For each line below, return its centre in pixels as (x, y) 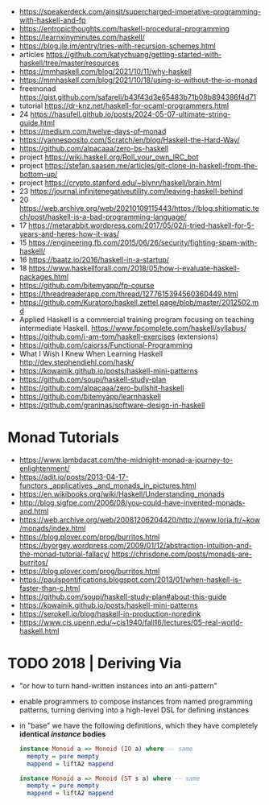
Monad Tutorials (64, 438)
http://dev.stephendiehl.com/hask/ (77, 362)
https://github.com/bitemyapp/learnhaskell (90, 396)
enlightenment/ (44, 468)
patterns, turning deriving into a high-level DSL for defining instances (134, 710)
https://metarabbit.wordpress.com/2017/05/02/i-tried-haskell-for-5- (141, 225)
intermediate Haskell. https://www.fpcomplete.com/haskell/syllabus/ (133, 328)
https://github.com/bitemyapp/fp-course (87, 285)
